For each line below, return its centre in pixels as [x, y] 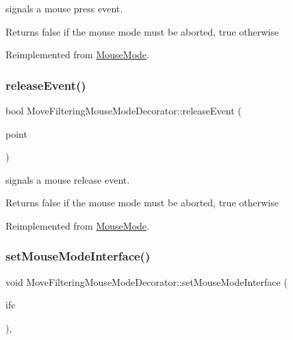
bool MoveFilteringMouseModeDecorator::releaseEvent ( [124, 110]
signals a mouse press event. [64, 8]
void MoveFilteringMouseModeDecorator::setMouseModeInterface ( [146, 281]
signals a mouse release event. [68, 179]
